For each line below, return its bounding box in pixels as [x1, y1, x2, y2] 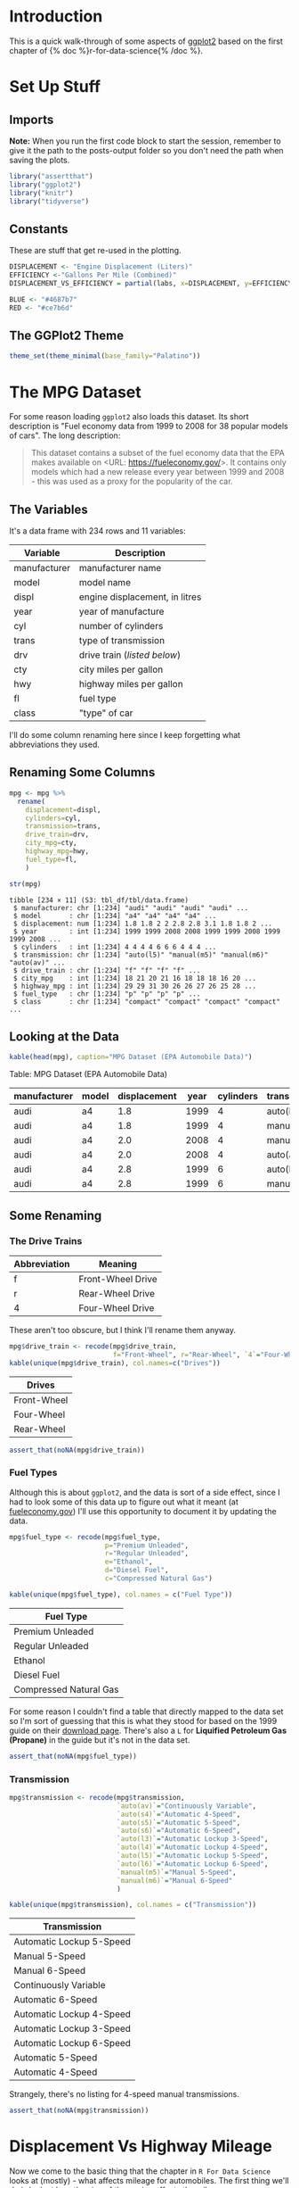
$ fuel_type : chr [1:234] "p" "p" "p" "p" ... [12, 989, 201, 999]
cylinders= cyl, [25, 814, 82, 823]
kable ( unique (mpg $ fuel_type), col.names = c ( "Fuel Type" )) [9, 1590, 233, 1599]
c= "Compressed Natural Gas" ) [104, 1574, 214, 1583]
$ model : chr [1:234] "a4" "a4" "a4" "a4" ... [12, 911, 217, 920]
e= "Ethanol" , [104, 1557, 153, 1567]
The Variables [9, 501, 88, 517]
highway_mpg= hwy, [25, 847, 90, 856]
